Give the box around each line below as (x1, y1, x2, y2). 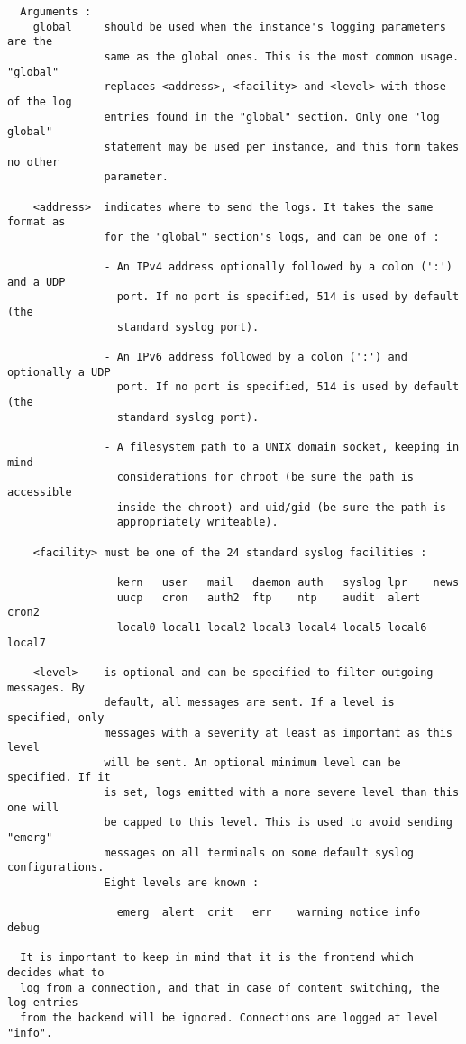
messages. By (7, 681, 85, 694)
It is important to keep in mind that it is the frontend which (20, 951, 415, 965)
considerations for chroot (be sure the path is (116, 471, 415, 484)
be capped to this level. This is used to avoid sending (104, 816, 452, 829)
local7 (7, 636, 46, 649)
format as (7, 215, 66, 229)
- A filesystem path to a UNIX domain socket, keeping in (104, 441, 460, 454)
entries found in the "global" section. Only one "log (104, 110, 440, 124)
